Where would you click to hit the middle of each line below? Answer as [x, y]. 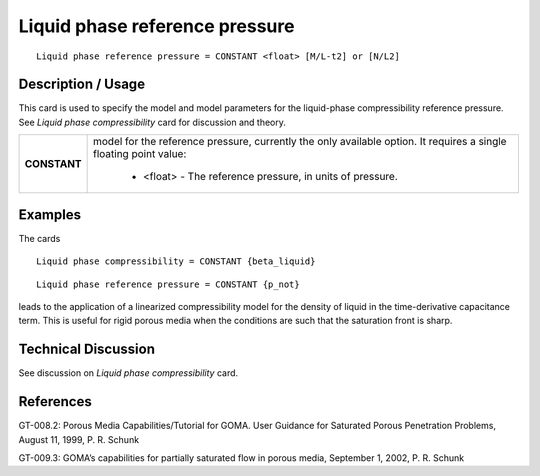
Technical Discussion [86, 349]
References [55, 401]
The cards [39, 238]
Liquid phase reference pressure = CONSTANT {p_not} [168, 284]
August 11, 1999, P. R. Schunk [79, 439]
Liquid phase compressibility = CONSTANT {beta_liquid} [176, 261]
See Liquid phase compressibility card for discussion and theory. [152, 122]
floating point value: [140, 154]
